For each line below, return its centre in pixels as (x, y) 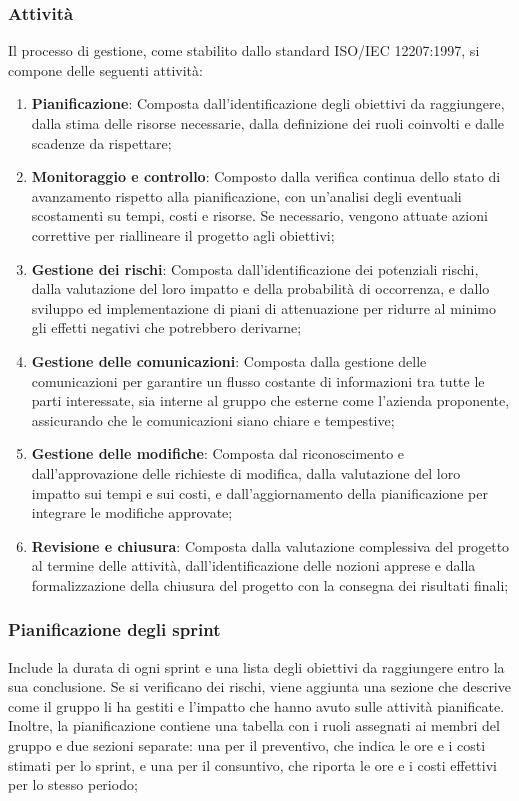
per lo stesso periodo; (73, 784)
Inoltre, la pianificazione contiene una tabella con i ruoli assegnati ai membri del (254, 725)
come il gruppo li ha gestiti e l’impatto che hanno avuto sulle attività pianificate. (256, 705)
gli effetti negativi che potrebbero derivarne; (166, 327)
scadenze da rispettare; (101, 142)
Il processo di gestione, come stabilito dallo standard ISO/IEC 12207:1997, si (244, 50)
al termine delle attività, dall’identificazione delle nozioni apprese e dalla (253, 565)
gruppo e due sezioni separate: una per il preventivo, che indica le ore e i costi (247, 745)
